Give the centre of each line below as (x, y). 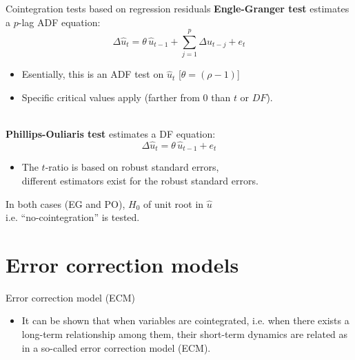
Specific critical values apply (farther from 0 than (126, 97)
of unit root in (173, 203)
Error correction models (122, 264)
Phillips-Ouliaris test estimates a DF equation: (111, 134)
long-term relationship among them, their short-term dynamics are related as (185, 334)
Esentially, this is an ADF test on (93, 74)
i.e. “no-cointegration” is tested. (73, 217)
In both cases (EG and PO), (65, 203)
